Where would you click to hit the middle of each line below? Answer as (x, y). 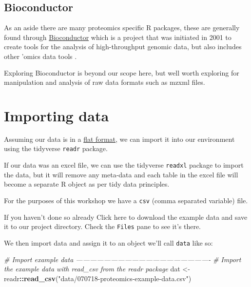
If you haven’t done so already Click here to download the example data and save (126, 217)
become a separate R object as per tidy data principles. (87, 184)
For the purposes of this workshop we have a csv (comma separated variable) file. (126, 200)
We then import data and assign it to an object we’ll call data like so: (108, 242)
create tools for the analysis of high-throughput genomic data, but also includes (123, 47)
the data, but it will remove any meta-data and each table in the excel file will (121, 174)
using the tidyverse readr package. (56, 148)
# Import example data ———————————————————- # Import (123, 259)
